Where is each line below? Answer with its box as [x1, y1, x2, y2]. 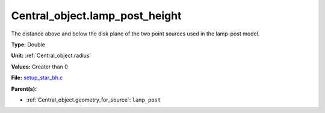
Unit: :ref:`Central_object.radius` [11, 52, 91, 60]
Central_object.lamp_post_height [11, 9, 182, 22]
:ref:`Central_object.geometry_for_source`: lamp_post [26, 96, 161, 103]
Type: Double [11, 41, 45, 48]
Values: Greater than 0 [11, 63, 69, 70]
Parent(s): [11, 85, 37, 93]
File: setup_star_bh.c [11, 74, 63, 81]
